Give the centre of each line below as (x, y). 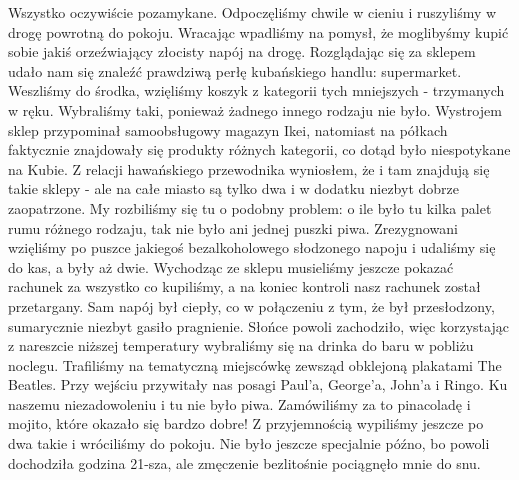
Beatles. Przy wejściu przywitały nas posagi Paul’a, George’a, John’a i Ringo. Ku (258, 384)
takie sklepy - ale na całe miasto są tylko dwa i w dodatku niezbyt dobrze (233, 188)
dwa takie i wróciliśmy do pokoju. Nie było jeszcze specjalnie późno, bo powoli (249, 443)
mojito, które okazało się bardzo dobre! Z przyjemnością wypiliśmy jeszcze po (246, 423)
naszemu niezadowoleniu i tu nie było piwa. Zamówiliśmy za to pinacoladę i (239, 403)
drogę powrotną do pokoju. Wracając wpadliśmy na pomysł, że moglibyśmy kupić (258, 31)
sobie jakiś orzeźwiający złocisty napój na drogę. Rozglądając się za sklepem (242, 51)
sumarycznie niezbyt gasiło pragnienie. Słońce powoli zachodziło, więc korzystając (258, 325)
